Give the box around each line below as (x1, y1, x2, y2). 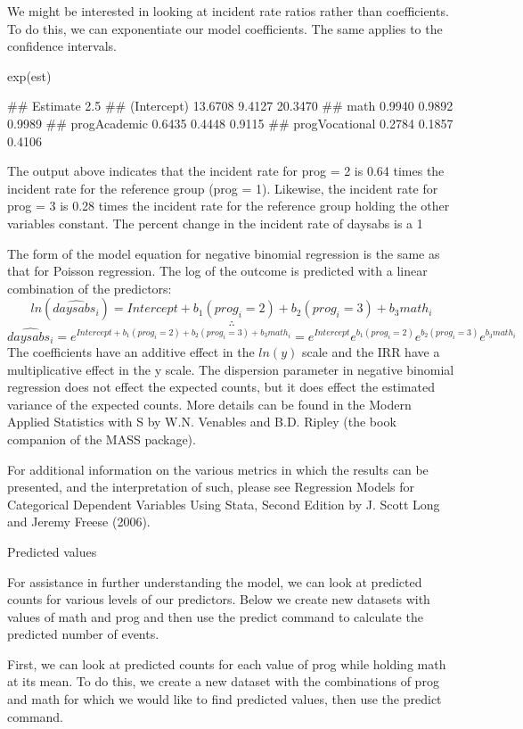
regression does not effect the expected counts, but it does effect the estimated (7, 377, 435, 396)
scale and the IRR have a (301, 342, 440, 360)
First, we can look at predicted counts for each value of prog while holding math (7, 654, 446, 673)
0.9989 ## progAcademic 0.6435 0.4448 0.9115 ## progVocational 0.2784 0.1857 (7, 113, 454, 132)
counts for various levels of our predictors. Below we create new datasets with (7, 590, 430, 609)
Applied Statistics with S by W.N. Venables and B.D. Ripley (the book (7, 412, 396, 431)
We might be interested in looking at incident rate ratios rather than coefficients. (7, 2, 449, 20)
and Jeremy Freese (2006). (7, 512, 151, 531)
